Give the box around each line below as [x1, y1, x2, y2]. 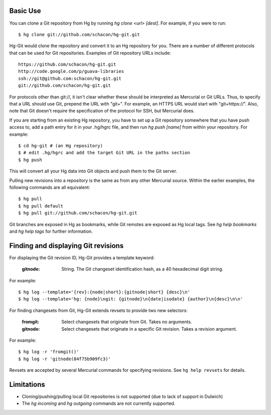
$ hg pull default [18, 203, 64, 209]
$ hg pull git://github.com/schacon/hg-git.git [18, 210, 138, 216]
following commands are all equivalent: [9, 184, 90, 190]
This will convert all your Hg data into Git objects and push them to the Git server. [9, 168, 178, 174]
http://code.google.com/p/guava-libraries [18, 68, 124, 74]
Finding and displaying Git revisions [9, 241, 124, 250]
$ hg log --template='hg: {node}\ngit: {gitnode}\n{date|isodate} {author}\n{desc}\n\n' [18, 296, 243, 302]
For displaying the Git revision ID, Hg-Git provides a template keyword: [9, 254, 155, 261]
